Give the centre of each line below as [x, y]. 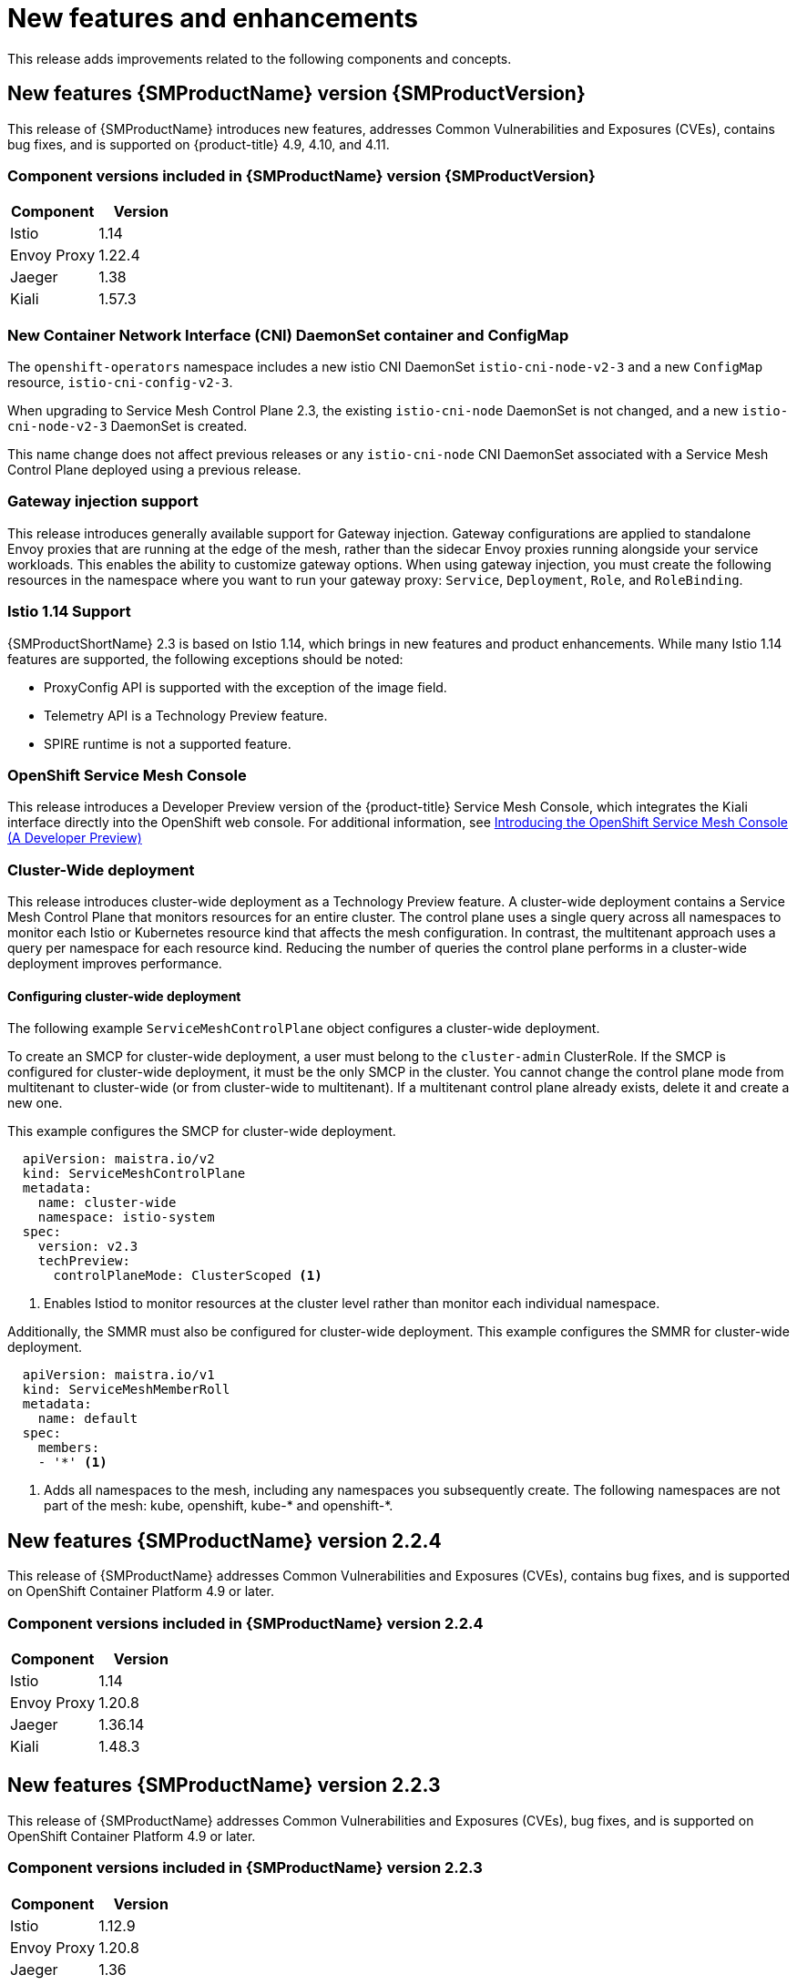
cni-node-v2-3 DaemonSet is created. [128, 426]
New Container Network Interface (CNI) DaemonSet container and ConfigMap [288, 335]
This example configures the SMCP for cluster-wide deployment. [202, 1131]
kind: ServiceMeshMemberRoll [126, 1390]
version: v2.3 [88, 1247]
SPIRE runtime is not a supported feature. [168, 743]
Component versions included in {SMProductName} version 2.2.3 [245, 1868]
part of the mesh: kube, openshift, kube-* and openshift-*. [219, 1506]
